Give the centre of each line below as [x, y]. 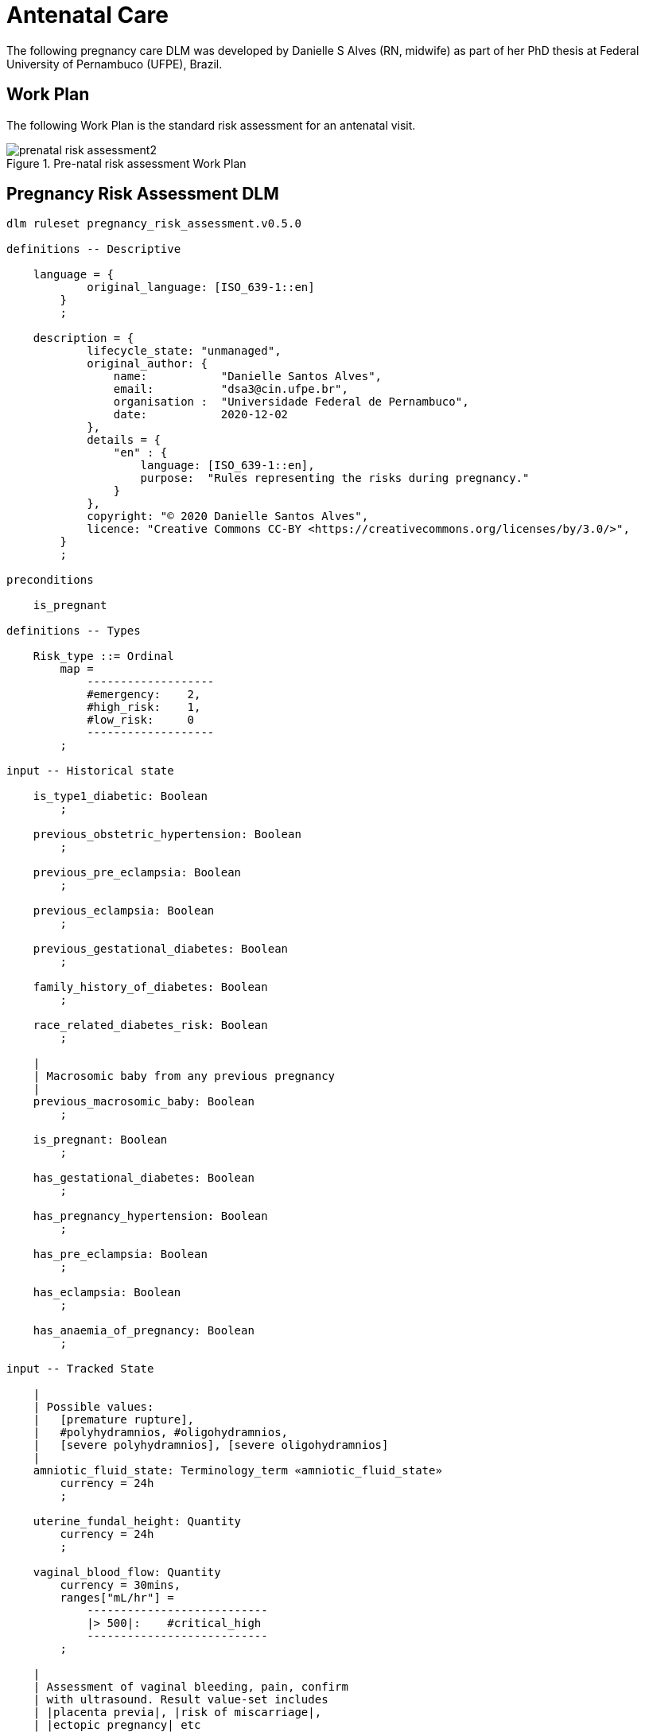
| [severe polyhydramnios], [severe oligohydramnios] [211, 1445]
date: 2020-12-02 [201, 415]
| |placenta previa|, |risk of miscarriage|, [177, 1713]
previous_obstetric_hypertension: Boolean [167, 835]
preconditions [50, 580]
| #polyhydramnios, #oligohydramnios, [161, 1433]
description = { [84, 338]
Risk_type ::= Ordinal [103, 656]
